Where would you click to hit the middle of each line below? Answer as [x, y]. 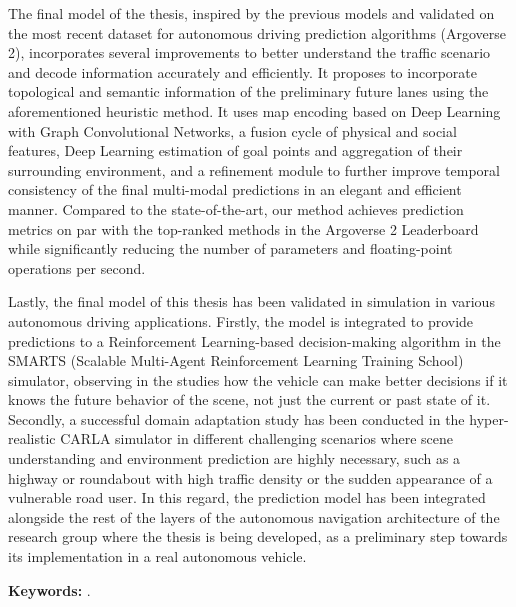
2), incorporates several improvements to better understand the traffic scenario [249, 52]
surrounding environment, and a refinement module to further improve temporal [254, 169]
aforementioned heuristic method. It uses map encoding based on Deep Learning [254, 110]
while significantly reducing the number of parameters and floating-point [230, 248]
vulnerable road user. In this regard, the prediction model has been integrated [247, 497]
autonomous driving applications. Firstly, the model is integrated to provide [241, 320]
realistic [32, 438]
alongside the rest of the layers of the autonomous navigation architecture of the [254, 516]
